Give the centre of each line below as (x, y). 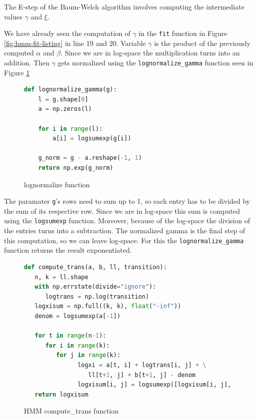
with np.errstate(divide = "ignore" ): (95, 287)
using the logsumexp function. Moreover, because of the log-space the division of (127, 220)
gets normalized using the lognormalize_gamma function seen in (155, 63)
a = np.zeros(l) (65, 109)
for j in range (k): (88, 355)
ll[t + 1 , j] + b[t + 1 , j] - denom (142, 375)
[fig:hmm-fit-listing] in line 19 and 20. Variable (75, 43)
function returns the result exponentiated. (68, 250)
